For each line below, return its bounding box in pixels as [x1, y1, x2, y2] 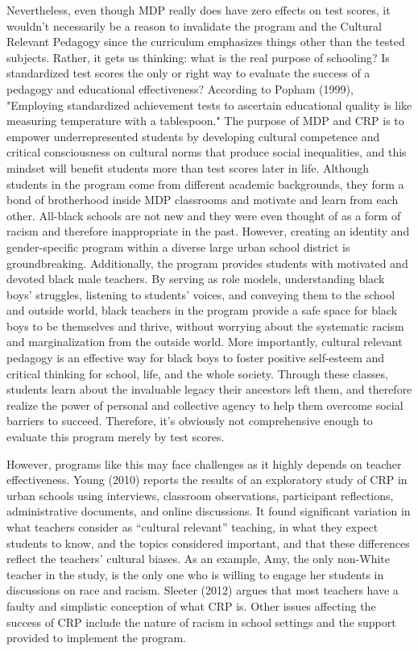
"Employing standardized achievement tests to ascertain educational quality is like [6, 96, 412, 113]
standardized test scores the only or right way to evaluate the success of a [6, 65, 370, 81]
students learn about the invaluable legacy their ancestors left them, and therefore [6, 381, 412, 398]
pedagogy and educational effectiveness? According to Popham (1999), [6, 80, 354, 97]
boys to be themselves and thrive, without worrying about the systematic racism [6, 317, 404, 334]
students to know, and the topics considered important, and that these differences [6, 534, 410, 551]
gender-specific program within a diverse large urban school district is [6, 238, 350, 255]
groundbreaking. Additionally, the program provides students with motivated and [6, 254, 408, 271]
